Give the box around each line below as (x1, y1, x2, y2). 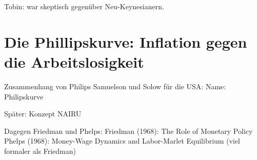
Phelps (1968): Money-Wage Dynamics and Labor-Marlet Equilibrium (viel (4, 135, 240, 146)
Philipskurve (4, 91, 44, 102)
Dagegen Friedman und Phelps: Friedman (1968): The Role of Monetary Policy (4, 125, 253, 136)
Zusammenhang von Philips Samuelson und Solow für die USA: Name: (4, 81, 226, 91)
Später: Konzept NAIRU (4, 108, 82, 119)
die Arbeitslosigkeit (4, 51, 144, 72)
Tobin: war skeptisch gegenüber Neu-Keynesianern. (4, 1, 164, 11)
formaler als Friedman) (4, 145, 76, 156)
